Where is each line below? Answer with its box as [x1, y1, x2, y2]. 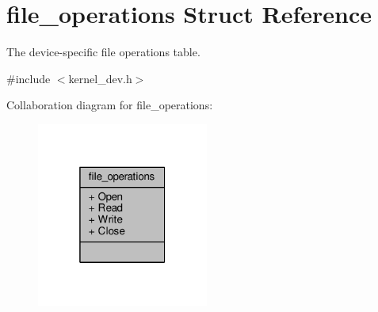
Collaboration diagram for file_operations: [6, 97, 213, 113]
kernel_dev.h [68, 70, 132, 86]
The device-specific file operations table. [6, 44, 200, 60]
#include [6, 70, 51, 86]
